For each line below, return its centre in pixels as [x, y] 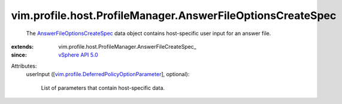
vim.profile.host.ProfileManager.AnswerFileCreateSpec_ [128, 46]
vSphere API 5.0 [78, 55]
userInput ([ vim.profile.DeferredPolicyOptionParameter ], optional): [108, 74]
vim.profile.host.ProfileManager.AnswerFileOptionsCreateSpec [174, 15]
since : [19, 55]
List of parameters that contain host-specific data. [103, 88]
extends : [22, 46]
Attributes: [24, 66]
